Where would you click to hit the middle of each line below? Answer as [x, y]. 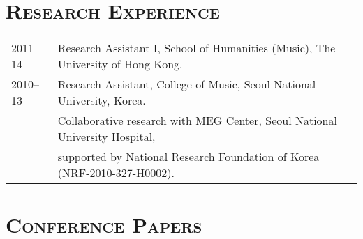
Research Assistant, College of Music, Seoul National [187, 84]
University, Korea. [102, 100]
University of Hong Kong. [120, 64]
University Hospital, [106, 137]
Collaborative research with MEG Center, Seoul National [197, 121]
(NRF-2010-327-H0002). [116, 173]
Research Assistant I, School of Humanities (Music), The [197, 48]
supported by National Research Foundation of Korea [188, 157]
